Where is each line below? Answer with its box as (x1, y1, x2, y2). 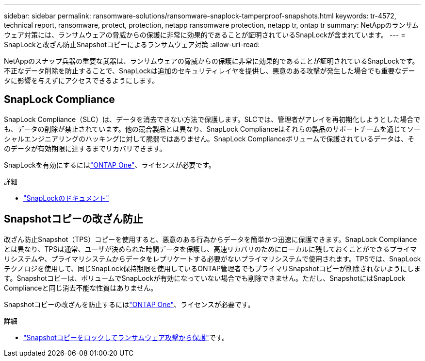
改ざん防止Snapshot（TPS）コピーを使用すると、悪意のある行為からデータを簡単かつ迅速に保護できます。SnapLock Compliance (4, 235, 417, 243)
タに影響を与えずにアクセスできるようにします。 (4, 76, 159, 85)
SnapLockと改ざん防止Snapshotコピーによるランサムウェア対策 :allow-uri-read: (4, 40, 260, 49)
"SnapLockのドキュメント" (23, 193, 109, 202)
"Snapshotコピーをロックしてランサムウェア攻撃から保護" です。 (23, 333, 229, 342)
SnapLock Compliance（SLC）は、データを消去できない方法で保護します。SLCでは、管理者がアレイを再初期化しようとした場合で (4, 115, 421, 123)
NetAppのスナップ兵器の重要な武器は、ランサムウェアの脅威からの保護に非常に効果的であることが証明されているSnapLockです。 (4, 57, 419, 65)
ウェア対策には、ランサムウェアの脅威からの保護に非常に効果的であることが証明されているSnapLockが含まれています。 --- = (4, 31, 406, 39)
